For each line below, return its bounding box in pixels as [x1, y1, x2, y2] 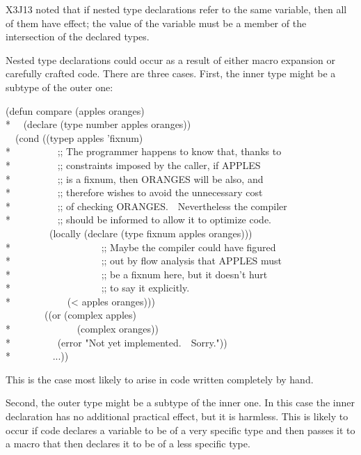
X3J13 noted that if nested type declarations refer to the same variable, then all [6, 2, 347, 16]
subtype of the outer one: [6, 79, 113, 94]
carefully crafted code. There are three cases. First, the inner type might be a [6, 66, 336, 81]
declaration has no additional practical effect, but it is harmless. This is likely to [6, 409, 348, 424]
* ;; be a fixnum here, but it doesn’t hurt [6, 266, 268, 281]
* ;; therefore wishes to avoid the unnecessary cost [6, 185, 263, 200]
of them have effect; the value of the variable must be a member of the [6, 15, 307, 30]
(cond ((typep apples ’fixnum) [15, 130, 143, 145]
